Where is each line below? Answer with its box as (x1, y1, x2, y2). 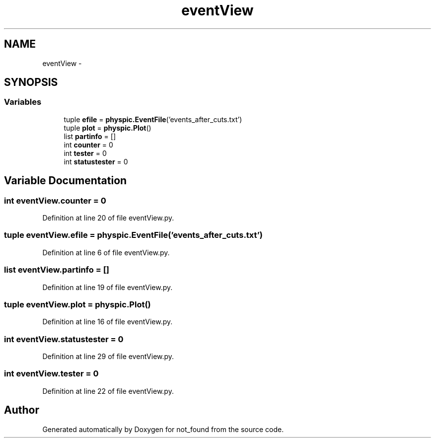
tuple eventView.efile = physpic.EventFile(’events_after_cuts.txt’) (4, 230, 263, 240)
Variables (4, 97, 42, 107)
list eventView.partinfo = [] (4, 265, 109, 275)
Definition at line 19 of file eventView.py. (42, 283, 173, 292)
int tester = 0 (64, 148, 107, 157)
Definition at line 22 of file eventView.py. (42, 386, 174, 395)
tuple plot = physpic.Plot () (64, 123, 151, 132)
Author (4, 404, 39, 417)
